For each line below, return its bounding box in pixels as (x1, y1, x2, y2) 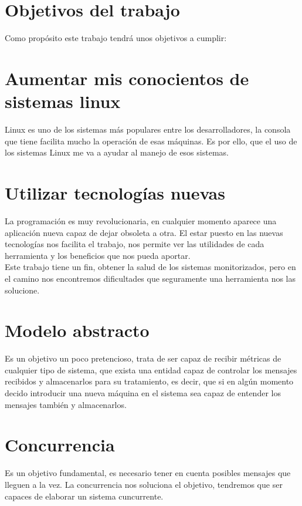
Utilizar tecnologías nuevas (5, 181, 225, 204)
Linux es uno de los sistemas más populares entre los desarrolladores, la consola (5, 123, 291, 136)
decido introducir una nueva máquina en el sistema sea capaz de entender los (5, 387, 281, 399)
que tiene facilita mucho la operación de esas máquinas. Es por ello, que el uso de (5, 134, 297, 147)
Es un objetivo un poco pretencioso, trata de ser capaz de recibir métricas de (5, 352, 281, 365)
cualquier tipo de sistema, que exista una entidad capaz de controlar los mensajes (5, 363, 297, 376)
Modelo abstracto (5, 318, 150, 342)
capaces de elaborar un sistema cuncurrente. (5, 490, 164, 502)
